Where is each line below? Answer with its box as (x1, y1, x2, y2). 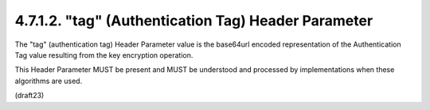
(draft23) (14, 91, 45, 101)
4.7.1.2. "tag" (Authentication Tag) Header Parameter (14, 12, 373, 29)
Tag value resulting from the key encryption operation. (14, 50, 193, 59)
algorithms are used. (14, 76, 83, 85)
